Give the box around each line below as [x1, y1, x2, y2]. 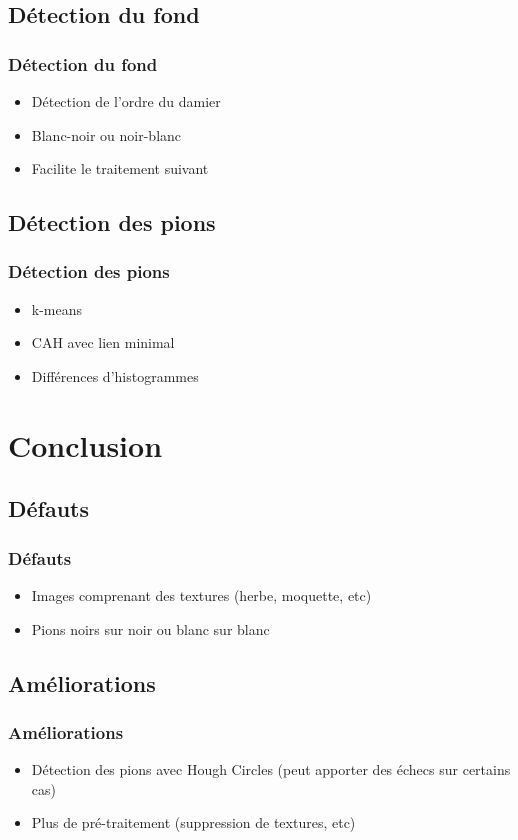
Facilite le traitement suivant [31, 158, 209, 179]
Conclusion [8, 424, 163, 465]
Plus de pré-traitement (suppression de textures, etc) [31, 812, 356, 833]
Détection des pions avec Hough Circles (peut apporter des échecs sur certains [31, 759, 511, 780]
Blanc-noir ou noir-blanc [31, 124, 182, 145]
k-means [31, 298, 83, 319]
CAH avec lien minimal [31, 332, 175, 353]
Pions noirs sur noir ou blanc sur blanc [31, 618, 270, 639]
